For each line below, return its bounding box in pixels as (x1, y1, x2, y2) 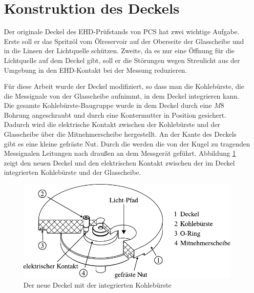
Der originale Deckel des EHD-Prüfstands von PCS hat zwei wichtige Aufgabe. (4, 26, 239, 37)
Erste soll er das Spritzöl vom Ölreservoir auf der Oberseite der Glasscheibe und (4, 36, 244, 46)
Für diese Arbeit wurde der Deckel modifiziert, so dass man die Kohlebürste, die (4, 81, 244, 91)
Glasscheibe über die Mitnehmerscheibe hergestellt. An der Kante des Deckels (4, 129, 237, 139)
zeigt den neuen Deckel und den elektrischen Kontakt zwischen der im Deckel (4, 157, 235, 167)
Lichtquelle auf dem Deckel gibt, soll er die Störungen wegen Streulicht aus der (4, 55, 240, 65)
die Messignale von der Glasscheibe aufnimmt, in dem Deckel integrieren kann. (4, 90, 239, 101)
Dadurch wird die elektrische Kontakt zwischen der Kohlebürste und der (4, 119, 220, 129)
